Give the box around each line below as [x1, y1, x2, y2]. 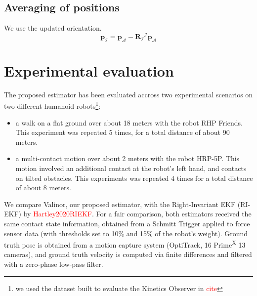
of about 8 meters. [15, 182, 71, 193]
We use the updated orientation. [4, 23, 102, 33]
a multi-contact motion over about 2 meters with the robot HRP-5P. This [15, 153, 240, 164]
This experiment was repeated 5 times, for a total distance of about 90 [15, 127, 230, 137]
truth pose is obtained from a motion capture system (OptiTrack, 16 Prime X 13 [4, 238, 246, 250]
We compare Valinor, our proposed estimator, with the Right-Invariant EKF [4, 199, 236, 209]
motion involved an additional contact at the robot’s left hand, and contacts [15, 163, 247, 173]
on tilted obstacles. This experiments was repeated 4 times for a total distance [15, 172, 253, 183]
